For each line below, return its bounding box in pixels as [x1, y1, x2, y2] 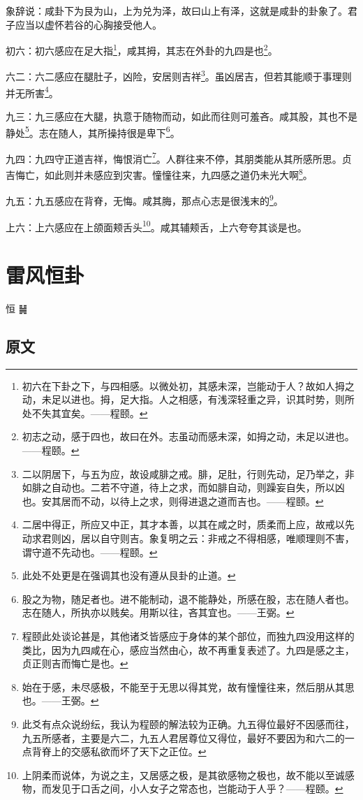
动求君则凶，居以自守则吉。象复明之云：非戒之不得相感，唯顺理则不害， [22, 531, 355, 546]
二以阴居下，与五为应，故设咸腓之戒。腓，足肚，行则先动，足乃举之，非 [22, 466, 355, 481]
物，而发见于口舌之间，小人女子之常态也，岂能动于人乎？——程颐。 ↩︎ [22, 781, 343, 796]
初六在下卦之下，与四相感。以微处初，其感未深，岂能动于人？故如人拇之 [22, 378, 355, 393]
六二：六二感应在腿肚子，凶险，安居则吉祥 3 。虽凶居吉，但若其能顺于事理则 [6, 67, 352, 84]
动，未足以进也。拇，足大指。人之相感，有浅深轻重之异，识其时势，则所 [22, 392, 355, 407]
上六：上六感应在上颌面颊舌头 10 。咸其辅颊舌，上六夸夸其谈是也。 [6, 217, 307, 234]
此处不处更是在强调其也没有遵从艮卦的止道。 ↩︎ [22, 568, 236, 583]
